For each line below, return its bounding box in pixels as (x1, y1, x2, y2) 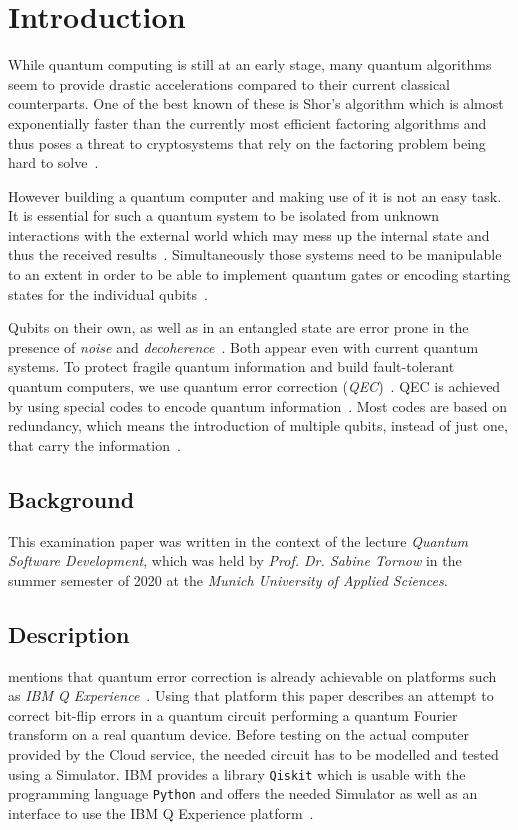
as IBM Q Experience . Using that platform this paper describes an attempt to (8, 685, 494, 706)
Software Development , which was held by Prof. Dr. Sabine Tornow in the (8, 550, 462, 571)
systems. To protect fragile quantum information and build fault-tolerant (8, 356, 455, 377)
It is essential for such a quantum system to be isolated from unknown (8, 205, 440, 226)
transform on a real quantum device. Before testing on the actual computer (8, 724, 469, 745)
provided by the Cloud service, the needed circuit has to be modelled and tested (8, 743, 499, 764)
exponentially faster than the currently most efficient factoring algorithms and (8, 112, 487, 133)
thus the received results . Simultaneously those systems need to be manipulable (8, 244, 502, 265)
